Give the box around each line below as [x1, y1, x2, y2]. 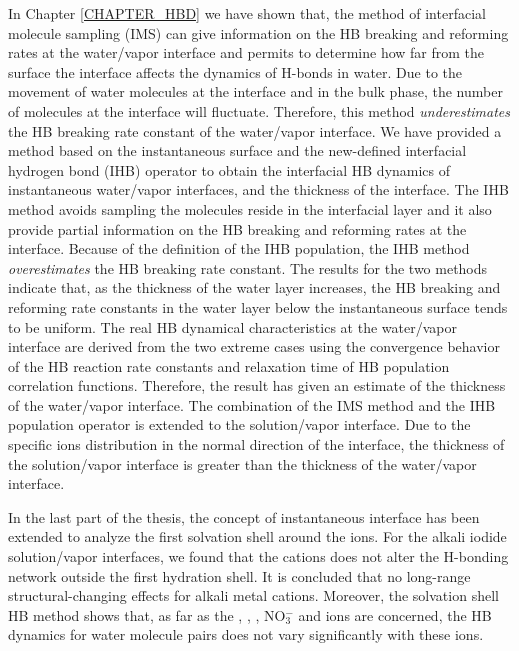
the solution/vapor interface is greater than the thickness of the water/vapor [8, 453, 477, 474]
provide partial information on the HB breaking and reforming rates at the [8, 218, 467, 239]
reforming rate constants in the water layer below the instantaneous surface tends [8, 296, 508, 317]
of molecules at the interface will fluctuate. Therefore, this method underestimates [8, 100, 511, 121]
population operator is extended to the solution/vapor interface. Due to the [8, 414, 471, 435]
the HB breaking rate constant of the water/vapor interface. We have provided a [8, 120, 502, 141]
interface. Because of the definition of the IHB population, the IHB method [8, 238, 470, 259]
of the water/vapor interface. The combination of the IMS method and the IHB [8, 394, 496, 415]
